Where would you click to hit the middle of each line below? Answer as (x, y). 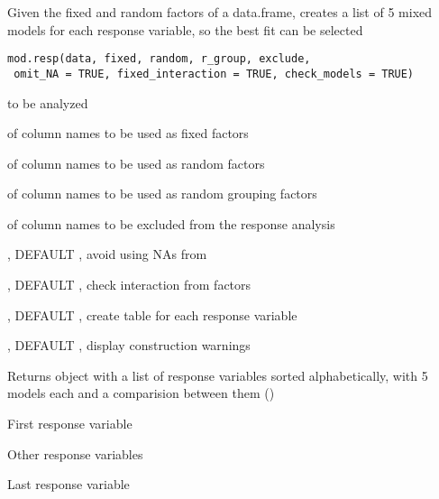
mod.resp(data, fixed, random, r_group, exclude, (159, 59)
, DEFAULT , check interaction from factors (129, 285)
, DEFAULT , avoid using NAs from (107, 254)
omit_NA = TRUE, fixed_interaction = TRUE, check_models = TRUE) (214, 74)
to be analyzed (48, 102)
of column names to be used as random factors (136, 163)
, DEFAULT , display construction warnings (129, 345)
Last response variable (69, 484)
